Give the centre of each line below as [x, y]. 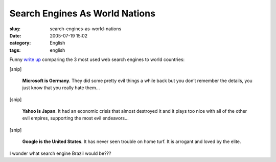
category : [20, 43]
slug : [15, 29]
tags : [15, 50]
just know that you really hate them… [61, 88]
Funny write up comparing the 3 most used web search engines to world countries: [97, 59]
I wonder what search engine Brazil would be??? [60, 153]
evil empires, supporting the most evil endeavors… [75, 118]
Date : [15, 35]
